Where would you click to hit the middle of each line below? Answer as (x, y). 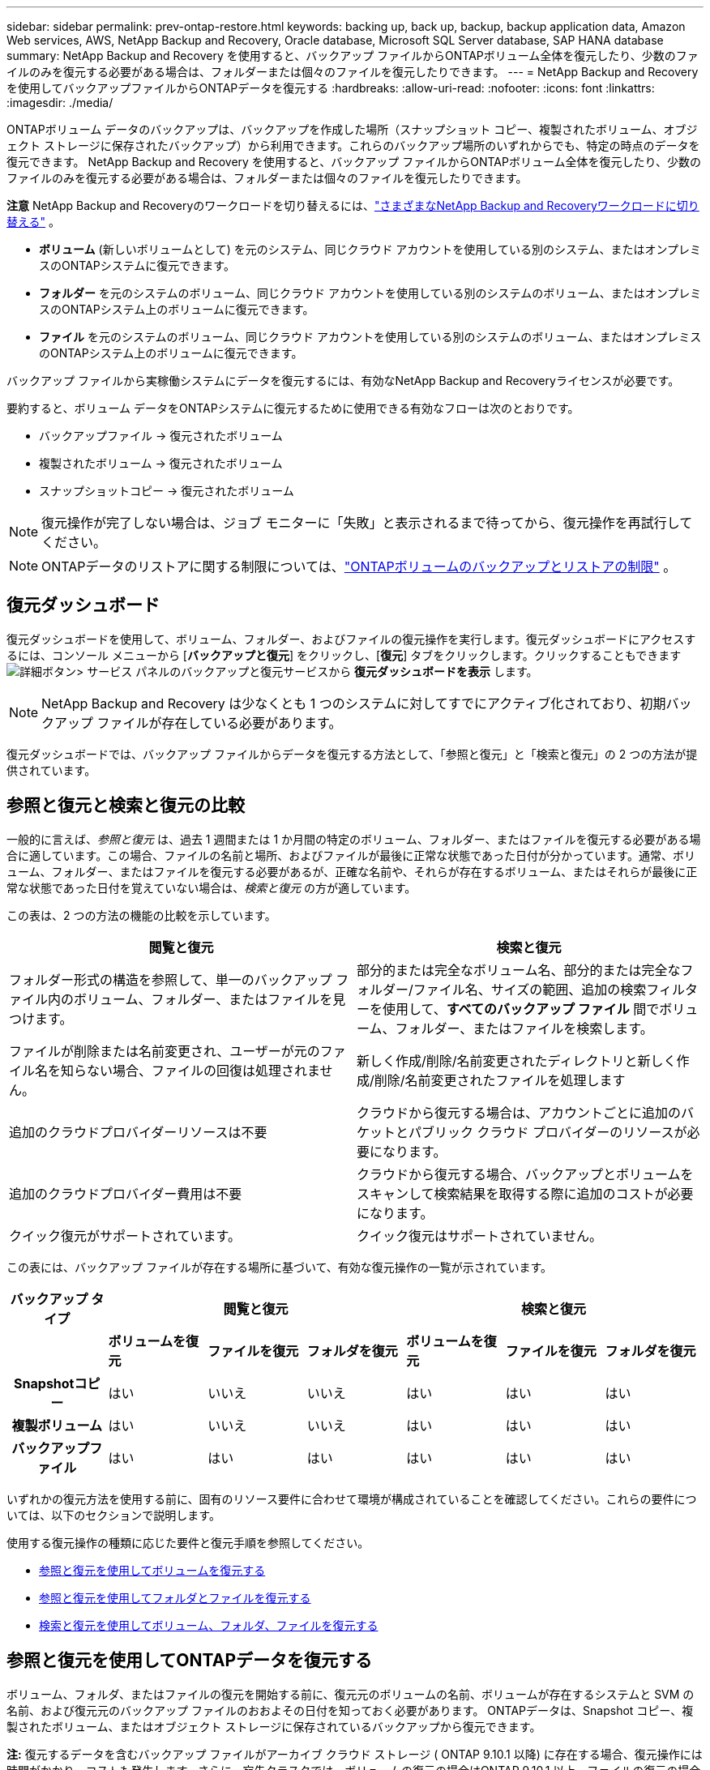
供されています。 (51, 770)
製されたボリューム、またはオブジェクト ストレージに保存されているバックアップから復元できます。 (274, 1726)
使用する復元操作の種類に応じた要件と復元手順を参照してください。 (188, 1542)
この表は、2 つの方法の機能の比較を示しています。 (141, 915)
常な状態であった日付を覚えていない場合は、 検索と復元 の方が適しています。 (212, 887)
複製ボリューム (57, 1425)
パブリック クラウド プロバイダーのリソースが (548, 1132)
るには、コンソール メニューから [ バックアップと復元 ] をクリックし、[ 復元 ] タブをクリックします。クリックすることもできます (344, 655)
